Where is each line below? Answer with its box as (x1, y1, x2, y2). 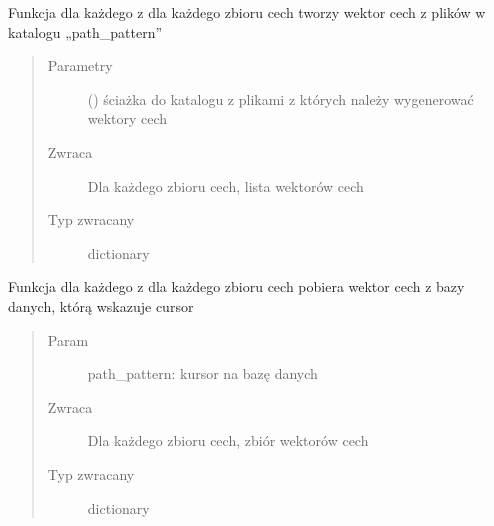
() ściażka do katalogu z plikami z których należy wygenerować (87, 88, 474, 109)
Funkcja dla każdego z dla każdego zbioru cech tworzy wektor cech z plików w (8, 2, 486, 22)
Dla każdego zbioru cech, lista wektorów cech (87, 175, 364, 196)
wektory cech (87, 108, 168, 129)
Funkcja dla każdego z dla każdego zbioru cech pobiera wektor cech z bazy (8, 276, 465, 297)
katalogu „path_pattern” (8, 21, 163, 42)
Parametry (47, 55, 113, 76)
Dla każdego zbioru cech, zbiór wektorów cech (87, 430, 369, 451)
